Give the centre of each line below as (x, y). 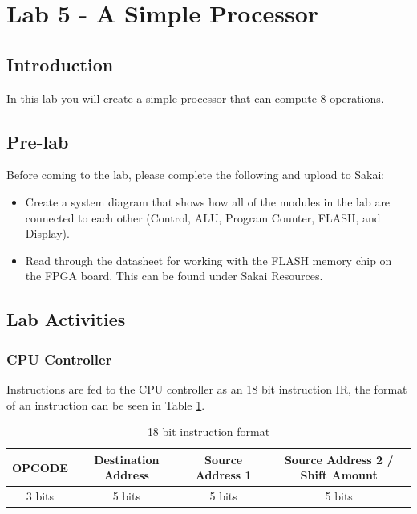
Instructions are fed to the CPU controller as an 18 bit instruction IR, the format (207, 388)
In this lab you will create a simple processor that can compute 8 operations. (195, 98)
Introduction (60, 64)
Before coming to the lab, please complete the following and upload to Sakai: (196, 175)
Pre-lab (38, 141)
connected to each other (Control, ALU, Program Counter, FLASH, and (203, 217)
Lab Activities (66, 319)
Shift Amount (339, 475)
